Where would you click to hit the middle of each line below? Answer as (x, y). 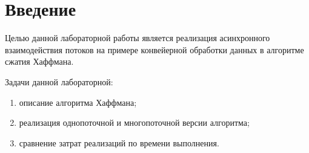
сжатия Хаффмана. (39, 61)
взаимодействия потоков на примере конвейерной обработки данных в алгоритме (154, 49)
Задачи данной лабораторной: (59, 81)
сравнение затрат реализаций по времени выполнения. (119, 142)
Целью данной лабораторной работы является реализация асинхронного (138, 38)
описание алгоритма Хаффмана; (78, 102)
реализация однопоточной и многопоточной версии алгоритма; (134, 122)
